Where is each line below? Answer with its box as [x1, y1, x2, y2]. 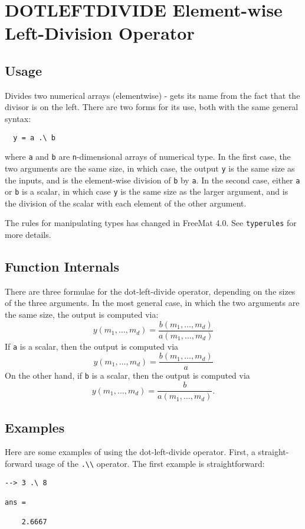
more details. [5, 228, 51, 241]
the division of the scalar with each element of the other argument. [5, 196, 247, 209]
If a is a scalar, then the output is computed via [5, 340, 179, 352]
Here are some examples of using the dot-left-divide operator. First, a [5, 446, 255, 458]
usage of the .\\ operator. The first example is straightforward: [35, 457, 265, 469]
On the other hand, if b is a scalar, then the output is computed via [5, 369, 250, 382]
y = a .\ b [13, 133, 55, 142]
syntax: [5, 112, 31, 124]
